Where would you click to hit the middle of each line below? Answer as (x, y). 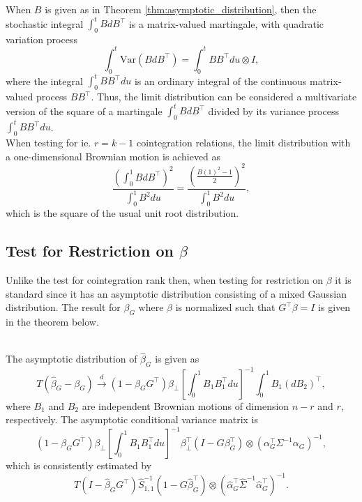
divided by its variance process (273, 111)
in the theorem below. (52, 321)
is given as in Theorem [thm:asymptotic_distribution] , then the (181, 9)
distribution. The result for (63, 307)
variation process (42, 39)
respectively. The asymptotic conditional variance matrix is (132, 419)
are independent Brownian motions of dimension (186, 405)
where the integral (44, 81)
